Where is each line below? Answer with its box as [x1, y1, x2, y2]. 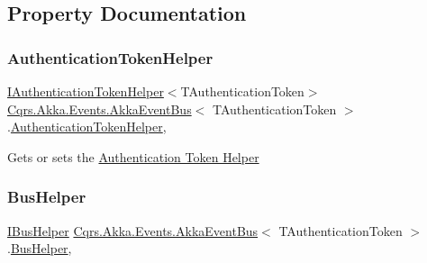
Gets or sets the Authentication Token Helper [7, 147, 259, 166]
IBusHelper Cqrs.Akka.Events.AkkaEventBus [7, 221, 259, 240]
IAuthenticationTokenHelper [7, 82, 164, 100]
